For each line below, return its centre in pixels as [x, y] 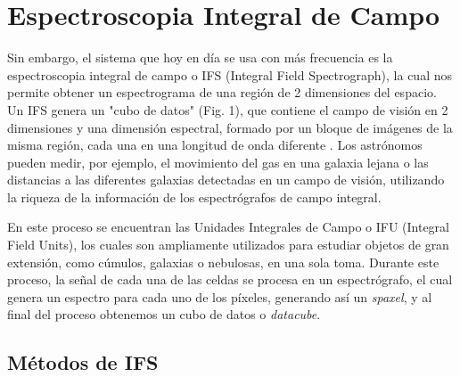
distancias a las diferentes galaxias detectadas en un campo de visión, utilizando [226, 180]
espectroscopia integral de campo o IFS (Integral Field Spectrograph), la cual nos [230, 74]
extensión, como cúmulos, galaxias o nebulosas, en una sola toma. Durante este [223, 262]
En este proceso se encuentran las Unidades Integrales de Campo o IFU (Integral [229, 227]
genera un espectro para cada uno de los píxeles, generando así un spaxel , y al [220, 296]
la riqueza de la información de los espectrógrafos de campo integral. [194, 197]
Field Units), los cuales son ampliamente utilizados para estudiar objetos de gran [228, 245]
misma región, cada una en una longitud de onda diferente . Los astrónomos [215, 145]
